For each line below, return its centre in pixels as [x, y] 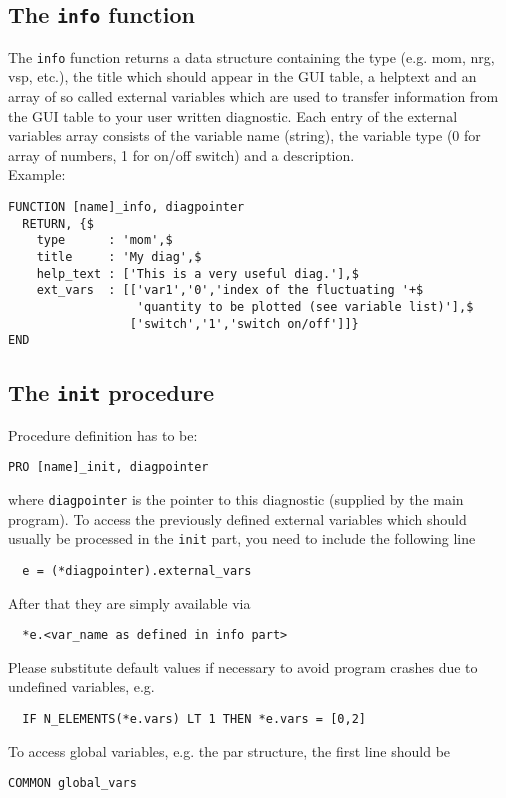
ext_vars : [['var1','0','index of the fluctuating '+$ [230, 290]
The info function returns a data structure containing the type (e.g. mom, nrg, [251, 56]
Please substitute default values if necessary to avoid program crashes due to [243, 666]
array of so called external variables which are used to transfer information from [253, 96]
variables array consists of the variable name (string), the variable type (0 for [244, 135]
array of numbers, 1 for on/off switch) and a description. [181, 154]
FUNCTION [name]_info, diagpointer [126, 207]
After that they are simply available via [129, 602]
